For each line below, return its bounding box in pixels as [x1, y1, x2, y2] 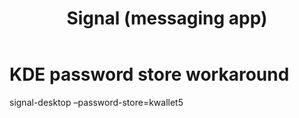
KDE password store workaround [9, 63, 290, 86]
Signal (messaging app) [66, 7, 268, 30]
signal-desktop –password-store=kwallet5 [9, 96, 184, 108]
